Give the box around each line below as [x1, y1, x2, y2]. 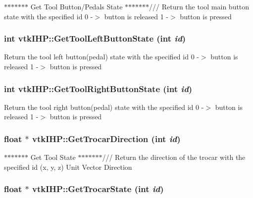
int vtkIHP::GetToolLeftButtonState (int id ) [4, 32, 186, 45]
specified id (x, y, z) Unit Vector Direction [4, 161, 132, 172]
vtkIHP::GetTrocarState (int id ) [32, 183, 164, 195]
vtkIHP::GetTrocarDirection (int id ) [32, 132, 181, 145]
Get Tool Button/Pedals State [30, 1, 123, 11]
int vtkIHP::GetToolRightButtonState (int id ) [4, 82, 193, 95]
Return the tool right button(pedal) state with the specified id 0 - [4, 101, 204, 112]
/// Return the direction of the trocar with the [102, 152, 246, 162]
